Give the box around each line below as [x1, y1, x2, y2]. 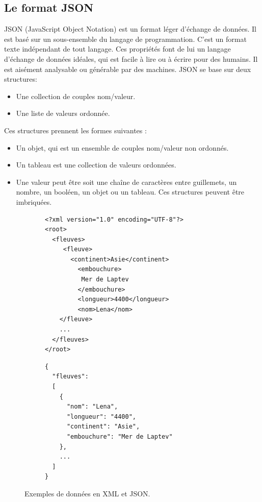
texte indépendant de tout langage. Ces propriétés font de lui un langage [4, 43, 231, 54]
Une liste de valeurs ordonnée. [16, 108, 110, 118]
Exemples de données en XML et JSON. [24, 488, 150, 498]
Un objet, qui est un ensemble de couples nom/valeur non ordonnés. [16, 142, 229, 153]
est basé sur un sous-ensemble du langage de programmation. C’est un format [4, 33, 247, 44]
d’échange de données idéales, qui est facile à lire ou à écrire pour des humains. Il [4, 53, 258, 64]
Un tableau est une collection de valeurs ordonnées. [16, 159, 176, 170]
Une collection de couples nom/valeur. [16, 90, 136, 101]
